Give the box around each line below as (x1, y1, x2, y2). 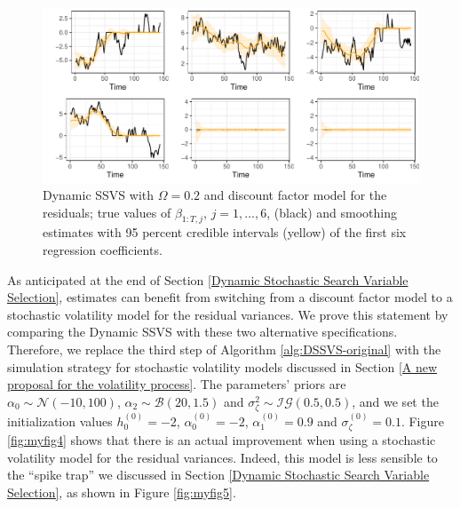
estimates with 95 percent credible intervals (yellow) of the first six (43, 223, 407, 242)
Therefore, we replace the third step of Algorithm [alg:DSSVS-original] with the (7, 340, 441, 359)
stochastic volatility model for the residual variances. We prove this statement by (7, 305, 448, 323)
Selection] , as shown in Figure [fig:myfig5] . (7, 483, 236, 501)
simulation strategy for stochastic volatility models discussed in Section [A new (7, 357, 438, 376)
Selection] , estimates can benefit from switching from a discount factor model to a (7, 288, 453, 306)
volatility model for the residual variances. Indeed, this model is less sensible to (7, 448, 438, 466)
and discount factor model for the (203, 186, 387, 204)
